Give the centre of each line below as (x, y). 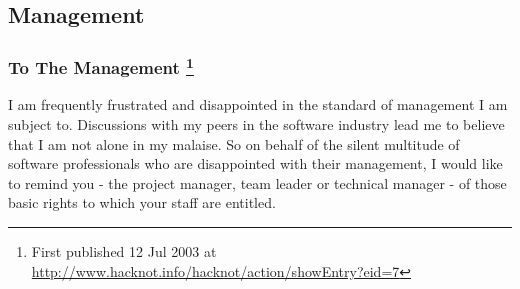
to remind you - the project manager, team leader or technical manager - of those (257, 182)
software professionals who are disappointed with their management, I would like (255, 163)
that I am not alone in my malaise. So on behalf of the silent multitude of (234, 143)
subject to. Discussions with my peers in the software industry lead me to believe (256, 124)
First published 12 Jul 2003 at (124, 251)
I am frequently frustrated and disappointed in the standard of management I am (258, 104)
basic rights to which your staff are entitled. (142, 202)
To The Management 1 (101, 66)
